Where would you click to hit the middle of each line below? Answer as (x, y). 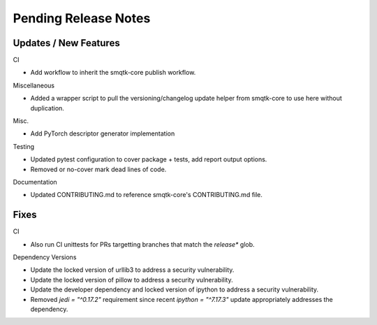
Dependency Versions (45, 257)
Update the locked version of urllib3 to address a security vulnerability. (132, 270)
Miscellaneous (34, 85)
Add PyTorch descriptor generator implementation (103, 133)
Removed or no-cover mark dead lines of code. (98, 169)
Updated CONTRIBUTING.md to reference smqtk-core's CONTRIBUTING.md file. (147, 195)
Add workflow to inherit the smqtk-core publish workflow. (113, 73)
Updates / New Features (66, 43)
